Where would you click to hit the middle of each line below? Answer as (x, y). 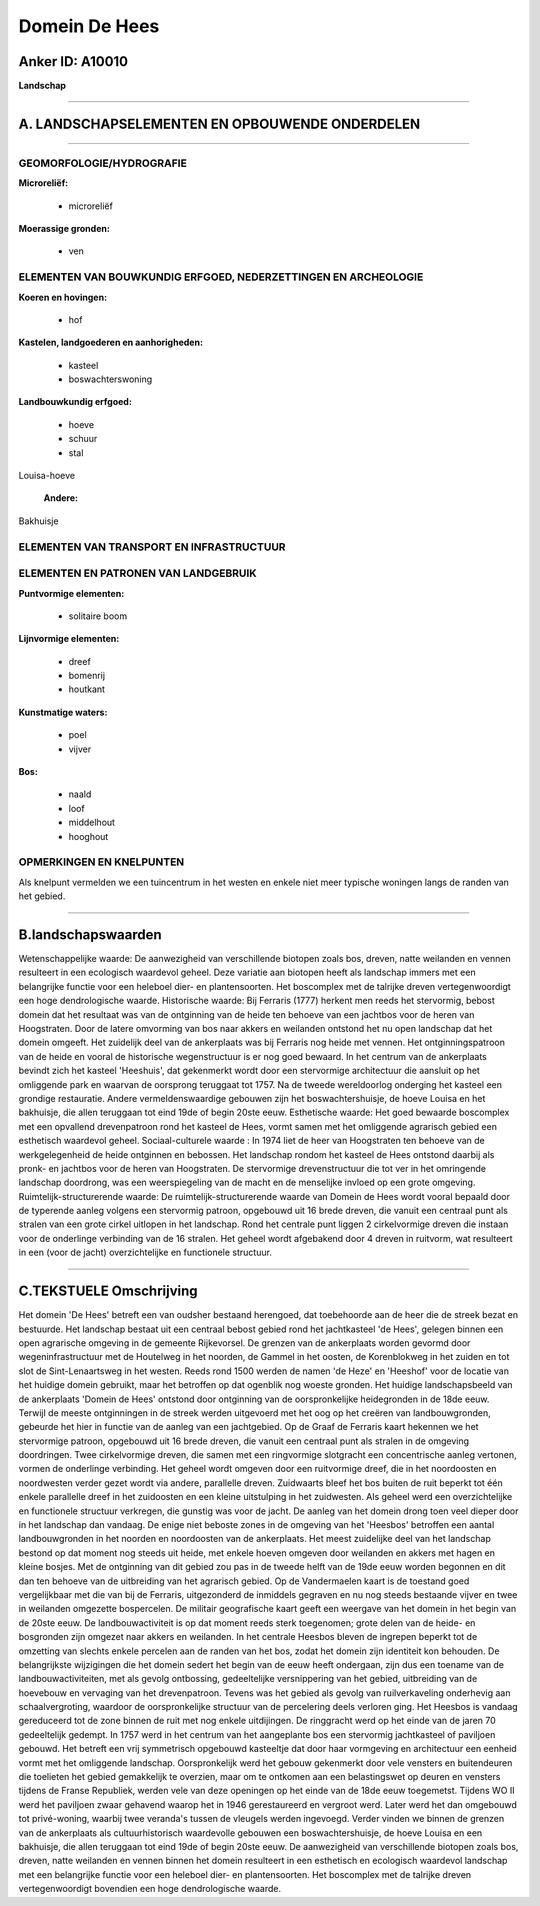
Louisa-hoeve (46, 476)
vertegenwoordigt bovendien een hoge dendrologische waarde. (150, 1889)
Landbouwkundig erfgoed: (75, 402)
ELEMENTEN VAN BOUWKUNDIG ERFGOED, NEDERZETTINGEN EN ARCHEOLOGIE (221, 277)
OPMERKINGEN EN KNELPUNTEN (101, 862)
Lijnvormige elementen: (69, 639)
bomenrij (86, 676)
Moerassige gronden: (64, 228)
